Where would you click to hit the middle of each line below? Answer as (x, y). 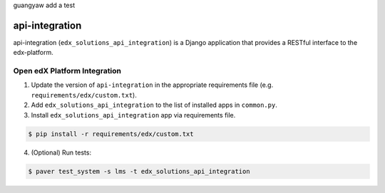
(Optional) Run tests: (61, 152)
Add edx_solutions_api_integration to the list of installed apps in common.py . (154, 105)
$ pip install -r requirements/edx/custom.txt (111, 134)
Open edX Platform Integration (67, 71)
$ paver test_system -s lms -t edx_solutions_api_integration (139, 171)
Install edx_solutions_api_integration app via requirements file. (133, 115)
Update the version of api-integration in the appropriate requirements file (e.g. (152, 85)
